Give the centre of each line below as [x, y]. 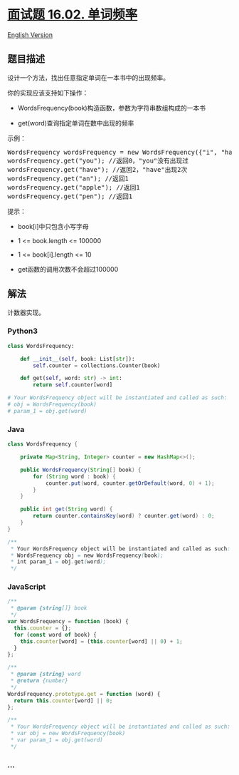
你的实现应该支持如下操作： [48, 93]
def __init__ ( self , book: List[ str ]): [78, 359]
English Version [30, 35]
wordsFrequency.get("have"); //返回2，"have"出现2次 [97, 169]
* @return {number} [39, 681]
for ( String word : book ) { [74, 476]
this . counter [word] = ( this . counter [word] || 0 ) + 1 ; [101, 641]
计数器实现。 [26, 312]
